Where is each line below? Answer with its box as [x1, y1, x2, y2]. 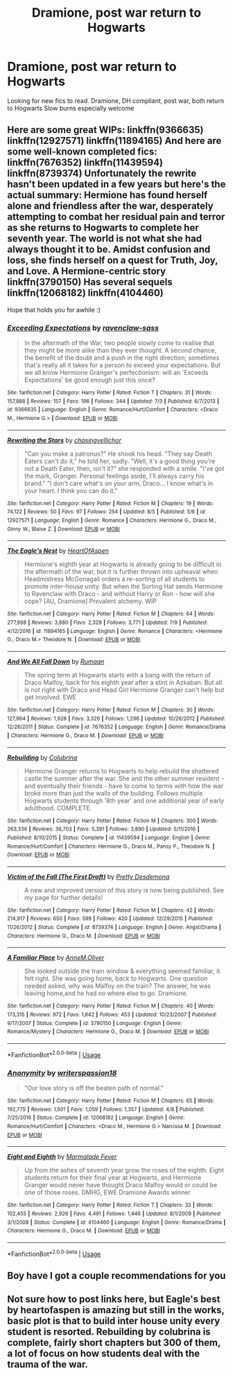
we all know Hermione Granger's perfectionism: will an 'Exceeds [24, 369, 209, 377]
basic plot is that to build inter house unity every [7, 1315, 221, 1327]
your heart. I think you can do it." [24, 486, 118, 494]
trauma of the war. [7, 1358, 89, 1371]
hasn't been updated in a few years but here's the [7, 179, 226, 191]
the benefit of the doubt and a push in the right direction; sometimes [24, 353, 220, 362]
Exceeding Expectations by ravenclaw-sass [7, 323, 159, 332]
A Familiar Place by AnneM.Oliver [7, 954, 105, 962]
